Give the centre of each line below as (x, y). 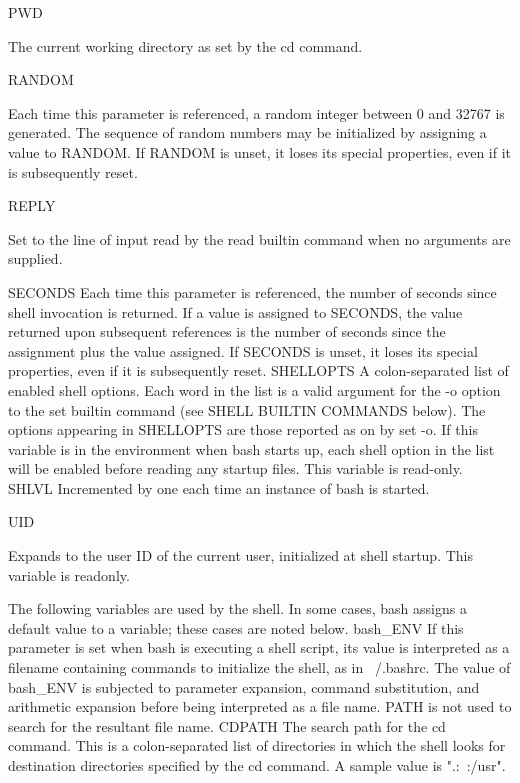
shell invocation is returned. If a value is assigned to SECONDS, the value (235, 311)
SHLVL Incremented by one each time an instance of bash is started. (219, 487)
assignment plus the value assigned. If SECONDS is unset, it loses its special (243, 350)
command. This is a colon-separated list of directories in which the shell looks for (257, 745)
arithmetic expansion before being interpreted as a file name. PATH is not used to (260, 706)
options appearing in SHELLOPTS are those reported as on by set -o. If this (243, 429)
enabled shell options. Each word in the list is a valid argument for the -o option (254, 389)
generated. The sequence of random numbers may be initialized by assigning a (247, 132)
